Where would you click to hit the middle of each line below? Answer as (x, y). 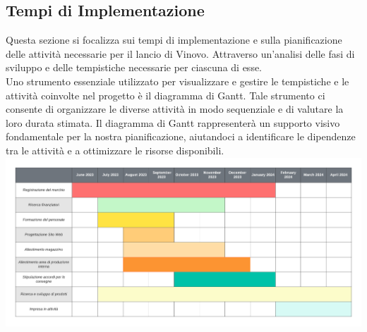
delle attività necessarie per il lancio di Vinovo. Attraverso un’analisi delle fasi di (180, 53)
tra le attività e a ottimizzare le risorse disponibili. (115, 150)
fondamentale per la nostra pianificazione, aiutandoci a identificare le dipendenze (181, 136)
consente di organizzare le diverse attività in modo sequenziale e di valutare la (175, 109)
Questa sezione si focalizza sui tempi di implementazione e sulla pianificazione (174, 40)
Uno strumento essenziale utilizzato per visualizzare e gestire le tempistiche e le (178, 81)
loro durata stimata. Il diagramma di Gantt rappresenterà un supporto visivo (173, 122)
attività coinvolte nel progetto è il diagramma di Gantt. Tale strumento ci (166, 95)
